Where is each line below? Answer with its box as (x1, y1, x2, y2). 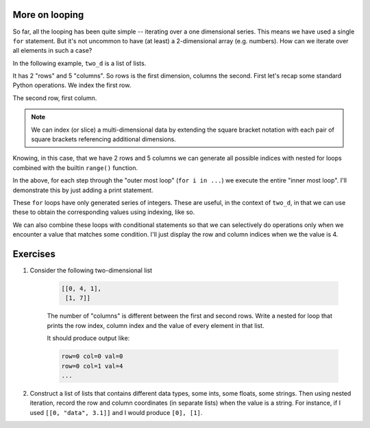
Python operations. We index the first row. (12, 81, 132, 89)
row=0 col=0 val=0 (61, 353, 123, 360)
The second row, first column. (12, 93, 97, 102)
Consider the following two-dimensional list (29, 266, 153, 274)
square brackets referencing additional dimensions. (31, 135, 176, 143)
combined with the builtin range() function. (12, 163, 138, 171)
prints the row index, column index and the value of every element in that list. (47, 321, 264, 329)
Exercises (12, 248, 56, 260)
